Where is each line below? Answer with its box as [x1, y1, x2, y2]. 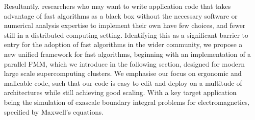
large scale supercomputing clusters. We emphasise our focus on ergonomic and [4, 68, 242, 78]
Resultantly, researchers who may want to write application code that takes [4, 1, 231, 11]
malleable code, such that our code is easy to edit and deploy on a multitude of [4, 77, 242, 88]
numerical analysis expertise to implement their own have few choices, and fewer [4, 20, 246, 30]
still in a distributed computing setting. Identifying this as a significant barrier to [4, 29, 249, 40]
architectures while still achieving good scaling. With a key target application [4, 87, 237, 97]
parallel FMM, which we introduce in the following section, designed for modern [4, 58, 245, 69]
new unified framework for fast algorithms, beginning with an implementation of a [4, 48, 251, 59]
